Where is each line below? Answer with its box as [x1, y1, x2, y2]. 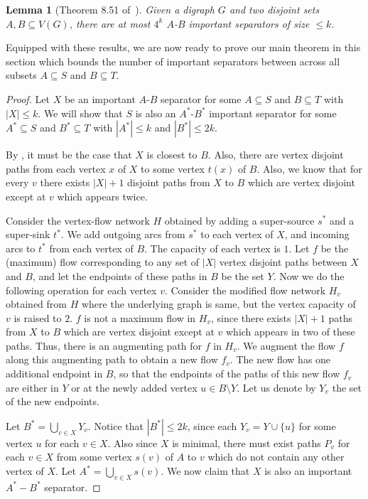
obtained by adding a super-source [164, 213, 315, 227]
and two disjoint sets [229, 2, 320, 16]
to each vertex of [200, 227, 274, 242]
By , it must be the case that [6, 147, 132, 162]
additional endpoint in [6, 366, 103, 381]
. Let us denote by [237, 380, 316, 395]
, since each [187, 418, 237, 433]
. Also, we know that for [256, 161, 362, 176]
